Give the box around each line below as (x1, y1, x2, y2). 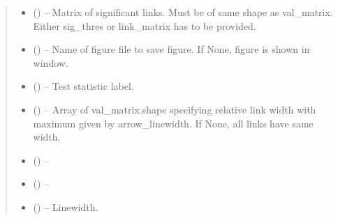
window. (33, 55, 68, 70)
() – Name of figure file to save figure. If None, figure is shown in (33, 42, 310, 56)
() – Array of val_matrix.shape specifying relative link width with (33, 102, 316, 116)
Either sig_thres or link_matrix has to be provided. (33, 18, 256, 33)
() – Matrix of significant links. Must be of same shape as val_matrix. (33, 5, 333, 19)
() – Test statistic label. (33, 79, 134, 93)
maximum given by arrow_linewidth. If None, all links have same (33, 116, 314, 130)
